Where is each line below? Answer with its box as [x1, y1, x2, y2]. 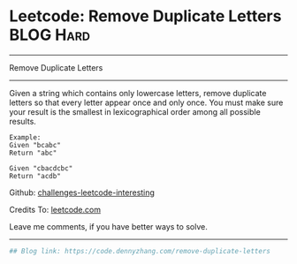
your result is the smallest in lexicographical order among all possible [9, 106, 261, 117]
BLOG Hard [9, 25, 91, 45]
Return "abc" [9, 148, 57, 157]
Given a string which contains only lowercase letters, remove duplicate [9, 87, 267, 98]
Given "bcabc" [9, 140, 62, 149]
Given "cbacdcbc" [9, 163, 73, 173]
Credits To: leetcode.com [9, 204, 102, 215]
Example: [9, 132, 42, 142]
